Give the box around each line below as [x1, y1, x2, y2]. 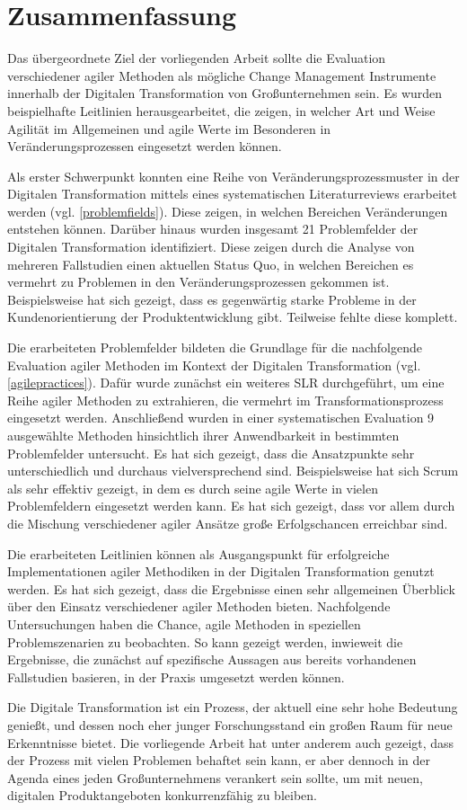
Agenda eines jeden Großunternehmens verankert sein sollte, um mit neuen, [7, 768, 423, 787]
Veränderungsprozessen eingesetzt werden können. [7, 137, 282, 156]
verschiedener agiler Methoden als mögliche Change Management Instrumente [7, 66, 436, 85]
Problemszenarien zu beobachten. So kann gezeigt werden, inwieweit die [7, 632, 403, 651]
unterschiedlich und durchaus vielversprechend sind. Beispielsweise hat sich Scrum [7, 461, 459, 480]
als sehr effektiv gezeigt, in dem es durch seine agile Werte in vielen [7, 478, 378, 497]
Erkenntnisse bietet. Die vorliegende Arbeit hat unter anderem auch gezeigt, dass [7, 733, 454, 752]
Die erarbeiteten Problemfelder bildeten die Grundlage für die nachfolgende [7, 338, 422, 357]
